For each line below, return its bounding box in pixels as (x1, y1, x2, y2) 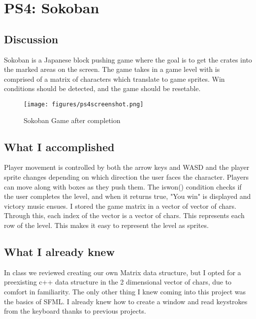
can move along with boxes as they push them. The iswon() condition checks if (4, 181, 242, 191)
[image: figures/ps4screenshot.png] (24, 100, 144, 108)
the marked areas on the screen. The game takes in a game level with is (4, 64, 220, 74)
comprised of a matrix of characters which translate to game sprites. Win (4, 73, 225, 84)
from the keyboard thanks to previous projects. (4, 306, 146, 316)
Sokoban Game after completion (24, 115, 121, 125)
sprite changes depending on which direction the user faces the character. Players (4, 172, 249, 182)
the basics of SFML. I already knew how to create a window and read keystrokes (4, 296, 248, 306)
